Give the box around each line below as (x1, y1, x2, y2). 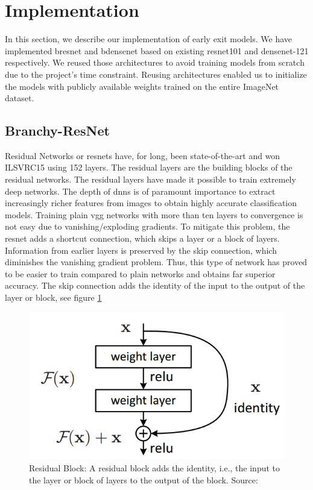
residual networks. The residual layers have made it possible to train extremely (5, 173, 296, 186)
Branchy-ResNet (5, 121, 110, 140)
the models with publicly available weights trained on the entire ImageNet (5, 80, 279, 92)
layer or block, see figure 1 (5, 291, 102, 304)
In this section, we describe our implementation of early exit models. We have (5, 33, 292, 45)
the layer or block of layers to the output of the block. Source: (29, 473, 258, 486)
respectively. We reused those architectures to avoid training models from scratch (5, 56, 305, 69)
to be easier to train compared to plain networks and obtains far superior (5, 267, 276, 280)
